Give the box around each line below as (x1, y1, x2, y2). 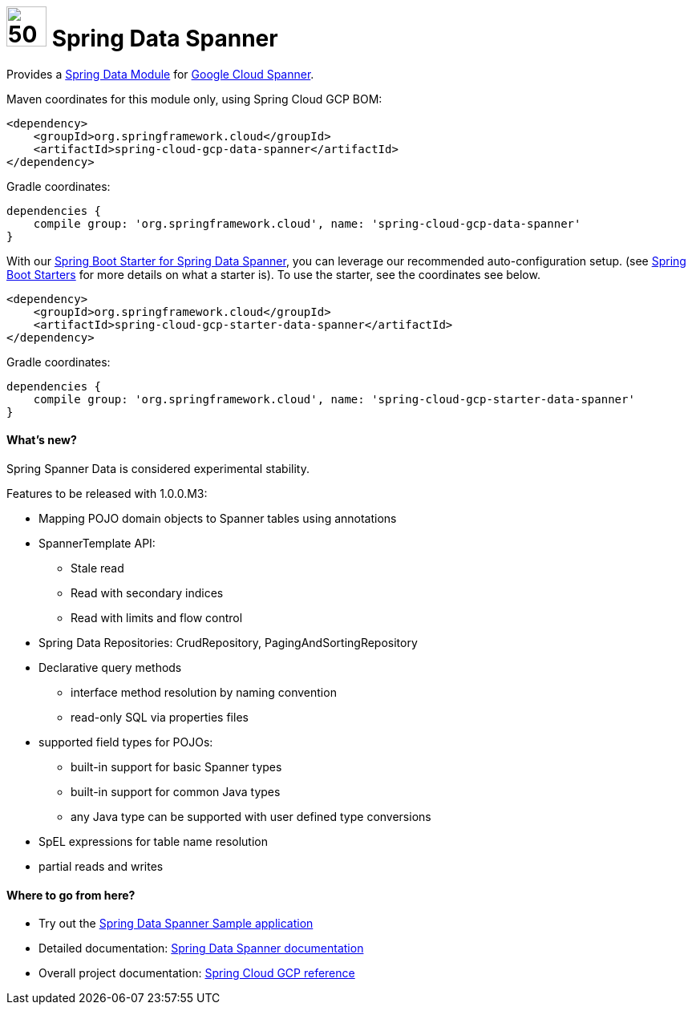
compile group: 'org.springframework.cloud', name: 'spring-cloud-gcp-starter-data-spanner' (33, 392, 635, 406)
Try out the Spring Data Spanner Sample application (38, 916, 314, 931)
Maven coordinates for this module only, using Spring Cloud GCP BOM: (6, 91, 382, 106)
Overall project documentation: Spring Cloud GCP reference (38, 966, 355, 981)
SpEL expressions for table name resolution (38, 834, 268, 848)
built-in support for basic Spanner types (71, 759, 282, 774)
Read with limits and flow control (71, 610, 243, 625)
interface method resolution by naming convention (71, 685, 337, 699)
